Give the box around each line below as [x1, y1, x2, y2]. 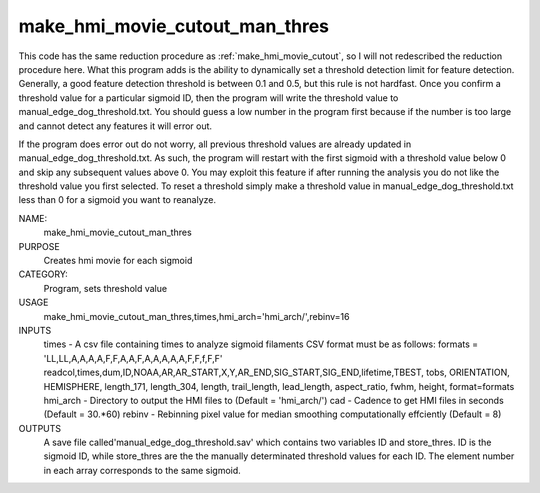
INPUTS [18, 324, 52, 336]
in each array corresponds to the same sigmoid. [43, 464, 242, 476]
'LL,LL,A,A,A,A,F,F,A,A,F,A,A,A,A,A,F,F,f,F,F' [43, 352, 223, 364]
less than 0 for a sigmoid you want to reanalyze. [18, 194, 217, 206]
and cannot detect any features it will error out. [18, 120, 213, 132]
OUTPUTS [18, 422, 62, 434]
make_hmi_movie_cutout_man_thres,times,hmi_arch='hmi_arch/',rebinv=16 [43, 310, 350, 322]
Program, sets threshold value [43, 282, 168, 294]
